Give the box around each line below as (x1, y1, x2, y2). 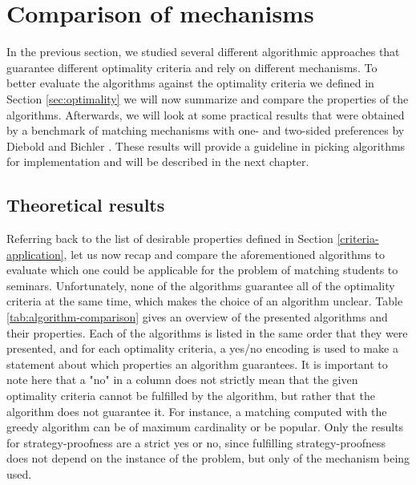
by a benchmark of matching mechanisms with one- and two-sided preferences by (6, 122, 405, 139)
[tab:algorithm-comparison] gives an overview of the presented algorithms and (6, 309, 388, 325)
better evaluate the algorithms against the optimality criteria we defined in (6, 75, 374, 91)
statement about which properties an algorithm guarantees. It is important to (6, 355, 388, 372)
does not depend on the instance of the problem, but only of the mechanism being (6, 450, 410, 467)
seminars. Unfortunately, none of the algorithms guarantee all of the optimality (6, 277, 395, 293)
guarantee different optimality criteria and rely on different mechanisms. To (6, 59, 378, 75)
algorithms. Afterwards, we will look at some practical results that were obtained (6, 106, 405, 123)
